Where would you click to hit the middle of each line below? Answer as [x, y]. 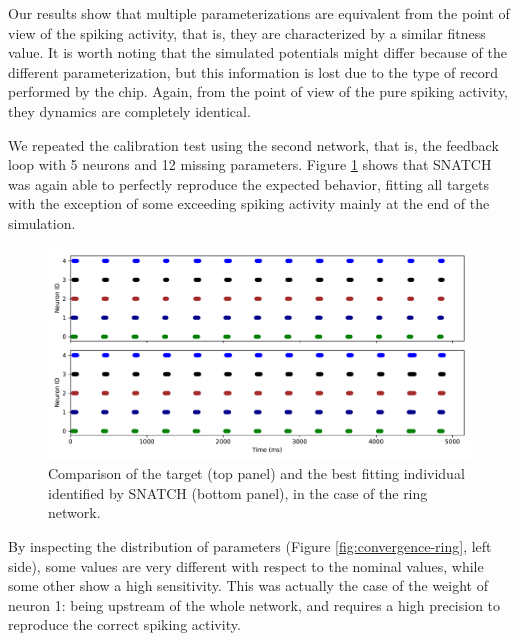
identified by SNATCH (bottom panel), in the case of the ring [238, 492]
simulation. [42, 222]
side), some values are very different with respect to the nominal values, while [246, 565]
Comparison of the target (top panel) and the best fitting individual [256, 473]
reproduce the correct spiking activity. [124, 624]
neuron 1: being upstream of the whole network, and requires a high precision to [254, 604]
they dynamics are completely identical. [129, 110]
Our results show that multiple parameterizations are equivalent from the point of [259, 13]
